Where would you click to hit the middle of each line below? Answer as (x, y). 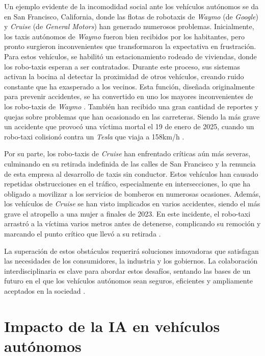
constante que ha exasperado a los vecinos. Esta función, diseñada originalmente (129, 86)
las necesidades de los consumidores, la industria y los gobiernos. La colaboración (131, 261)
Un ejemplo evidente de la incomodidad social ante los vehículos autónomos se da (131, 6)
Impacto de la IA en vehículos (112, 326)
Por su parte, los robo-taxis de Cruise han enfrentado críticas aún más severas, (127, 153)
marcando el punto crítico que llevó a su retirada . (83, 234)
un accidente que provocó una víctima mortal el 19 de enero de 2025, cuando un (129, 126)
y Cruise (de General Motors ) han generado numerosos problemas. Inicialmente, (129, 26)
